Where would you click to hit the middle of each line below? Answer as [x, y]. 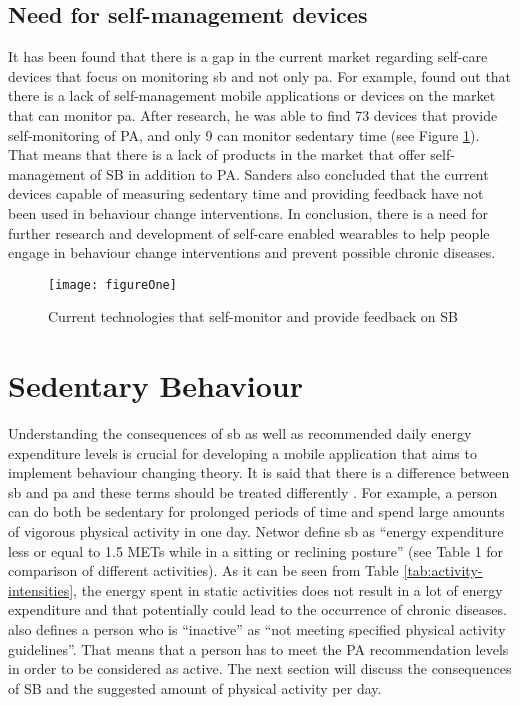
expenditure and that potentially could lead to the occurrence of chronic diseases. [257, 609]
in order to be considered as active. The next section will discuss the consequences [260, 668]
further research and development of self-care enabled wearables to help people [249, 232]
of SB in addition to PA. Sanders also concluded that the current [289, 173]
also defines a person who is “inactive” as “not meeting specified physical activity [257, 629]
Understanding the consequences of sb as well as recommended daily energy [240, 433]
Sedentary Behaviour [155, 385]
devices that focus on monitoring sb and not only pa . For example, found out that [260, 75]
